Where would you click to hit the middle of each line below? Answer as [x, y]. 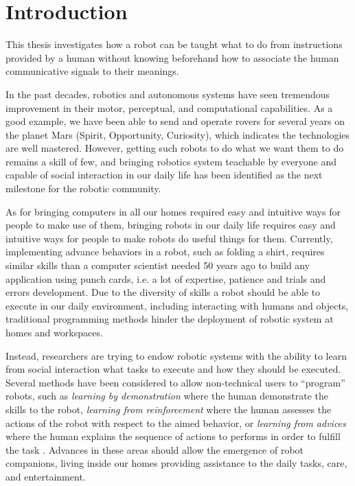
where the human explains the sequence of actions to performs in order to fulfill [173, 436]
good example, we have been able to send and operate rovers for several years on [175, 121]
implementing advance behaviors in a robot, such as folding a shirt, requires [165, 252]
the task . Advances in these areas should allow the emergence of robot [155, 449]
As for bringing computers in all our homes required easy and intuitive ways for [173, 211]
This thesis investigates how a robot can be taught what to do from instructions [174, 44]
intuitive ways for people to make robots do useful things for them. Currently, [169, 238]
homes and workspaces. [54, 332]
